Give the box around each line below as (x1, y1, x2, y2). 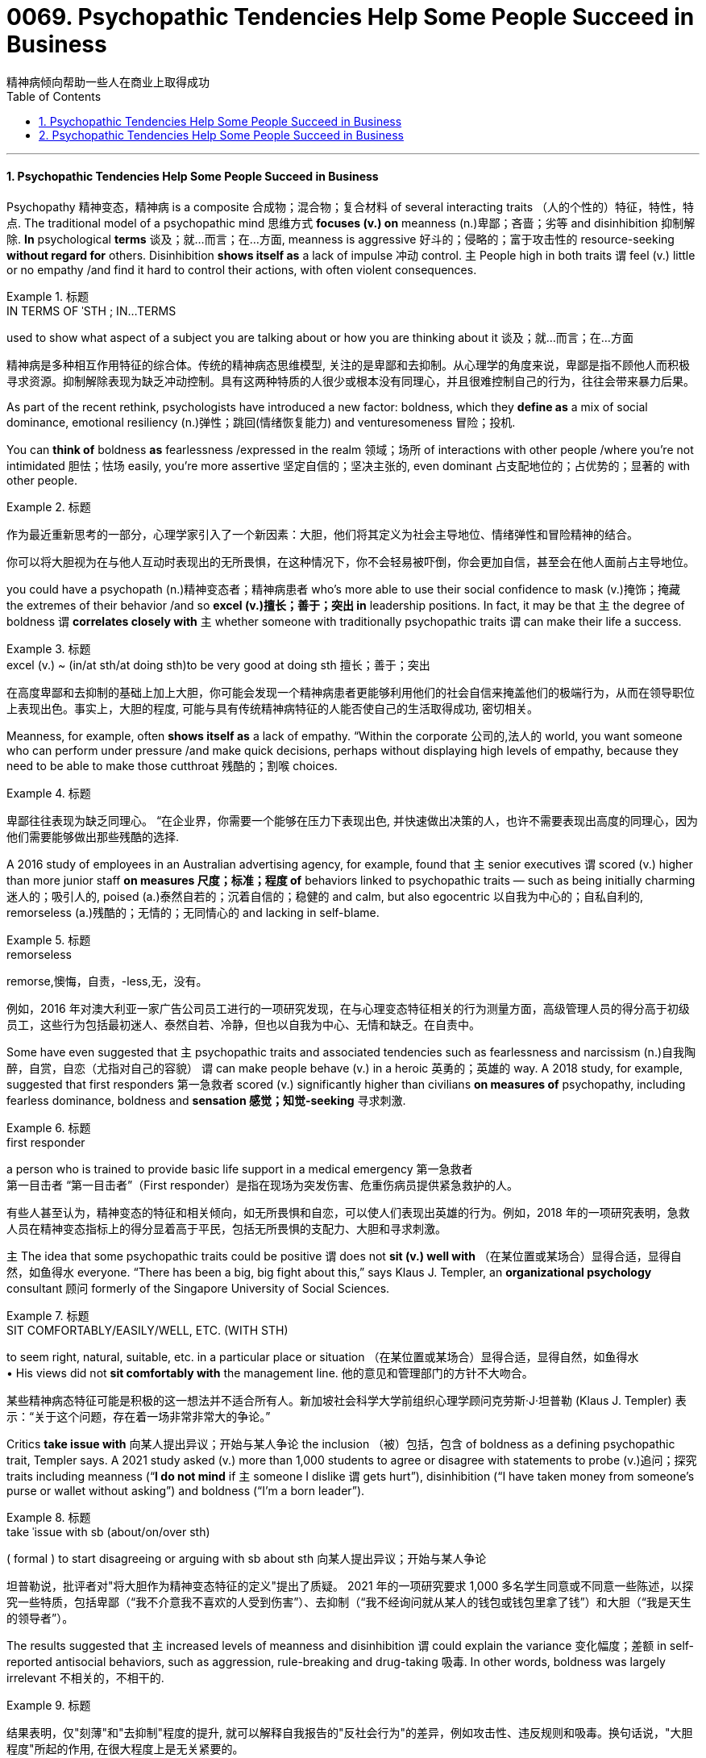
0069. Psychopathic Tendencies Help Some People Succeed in (6, 3, 695, 31)
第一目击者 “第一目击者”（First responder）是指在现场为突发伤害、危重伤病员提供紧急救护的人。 (6, 1177, 518, 1192)
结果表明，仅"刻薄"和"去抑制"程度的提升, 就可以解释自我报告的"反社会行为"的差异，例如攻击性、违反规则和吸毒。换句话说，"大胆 (6, 1725, 693, 1739)
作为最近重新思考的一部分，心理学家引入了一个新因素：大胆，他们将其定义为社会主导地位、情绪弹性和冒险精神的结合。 (6, 527, 638, 541)
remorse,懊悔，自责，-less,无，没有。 (6, 973, 208, 988)
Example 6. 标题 (6, 1120, 91, 1135)
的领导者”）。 (6, 1610, 74, 1625)
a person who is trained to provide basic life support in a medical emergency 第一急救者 (6, 1161, 473, 1176)
